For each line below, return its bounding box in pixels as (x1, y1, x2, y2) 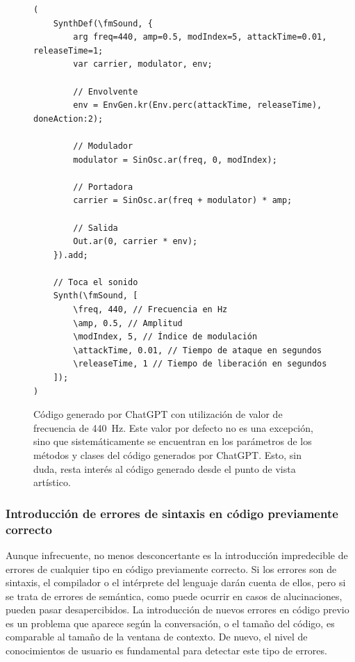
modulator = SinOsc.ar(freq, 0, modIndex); (73, 154, 277, 165)
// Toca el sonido (53, 277, 138, 287)
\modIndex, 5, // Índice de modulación (73, 332, 258, 342)
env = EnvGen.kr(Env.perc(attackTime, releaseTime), (73, 100, 322, 111)
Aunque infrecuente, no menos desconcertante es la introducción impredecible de (6, 547, 348, 562)
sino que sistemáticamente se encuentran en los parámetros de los (33, 434, 312, 449)
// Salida (73, 223, 118, 233)
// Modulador (73, 140, 133, 151)
